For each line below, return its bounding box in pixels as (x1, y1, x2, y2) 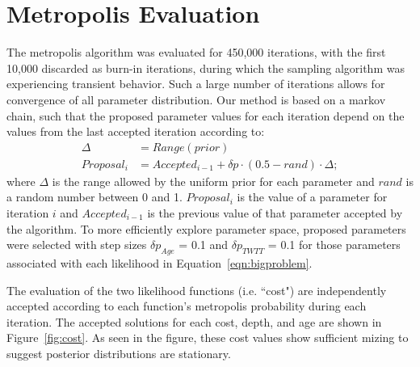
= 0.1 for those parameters (267, 236, 401, 253)
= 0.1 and (178, 236, 229, 253)
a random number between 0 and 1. (6, 188, 183, 205)
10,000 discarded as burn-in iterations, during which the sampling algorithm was (6, 59, 405, 76)
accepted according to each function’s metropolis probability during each (6, 297, 367, 314)
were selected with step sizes (6, 236, 147, 253)
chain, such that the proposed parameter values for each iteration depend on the (6, 107, 405, 124)
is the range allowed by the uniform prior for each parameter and (52, 172, 375, 189)
